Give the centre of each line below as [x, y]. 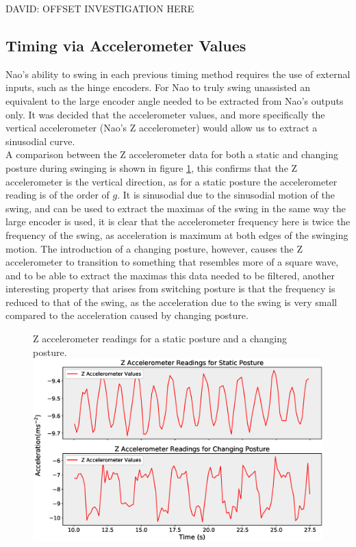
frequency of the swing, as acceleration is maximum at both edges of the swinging [177, 234]
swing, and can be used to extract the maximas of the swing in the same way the [176, 208]
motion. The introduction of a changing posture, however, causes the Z [154, 248]
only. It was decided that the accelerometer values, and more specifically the [165, 114]
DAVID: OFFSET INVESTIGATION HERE [100, 8]
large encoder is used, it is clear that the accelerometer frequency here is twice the [178, 221]
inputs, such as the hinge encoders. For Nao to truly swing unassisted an [158, 87]
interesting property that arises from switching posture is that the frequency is [170, 289]
